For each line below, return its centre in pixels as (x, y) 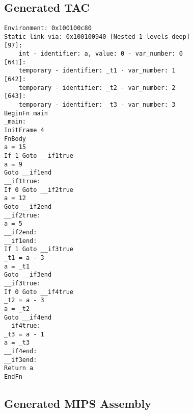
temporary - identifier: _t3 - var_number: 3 (97, 105)
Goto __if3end (28, 275)
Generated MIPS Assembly (78, 404)
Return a (19, 368)
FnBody (15, 139)
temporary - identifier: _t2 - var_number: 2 (97, 88)
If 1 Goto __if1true (39, 156)
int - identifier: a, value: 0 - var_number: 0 (101, 54)
